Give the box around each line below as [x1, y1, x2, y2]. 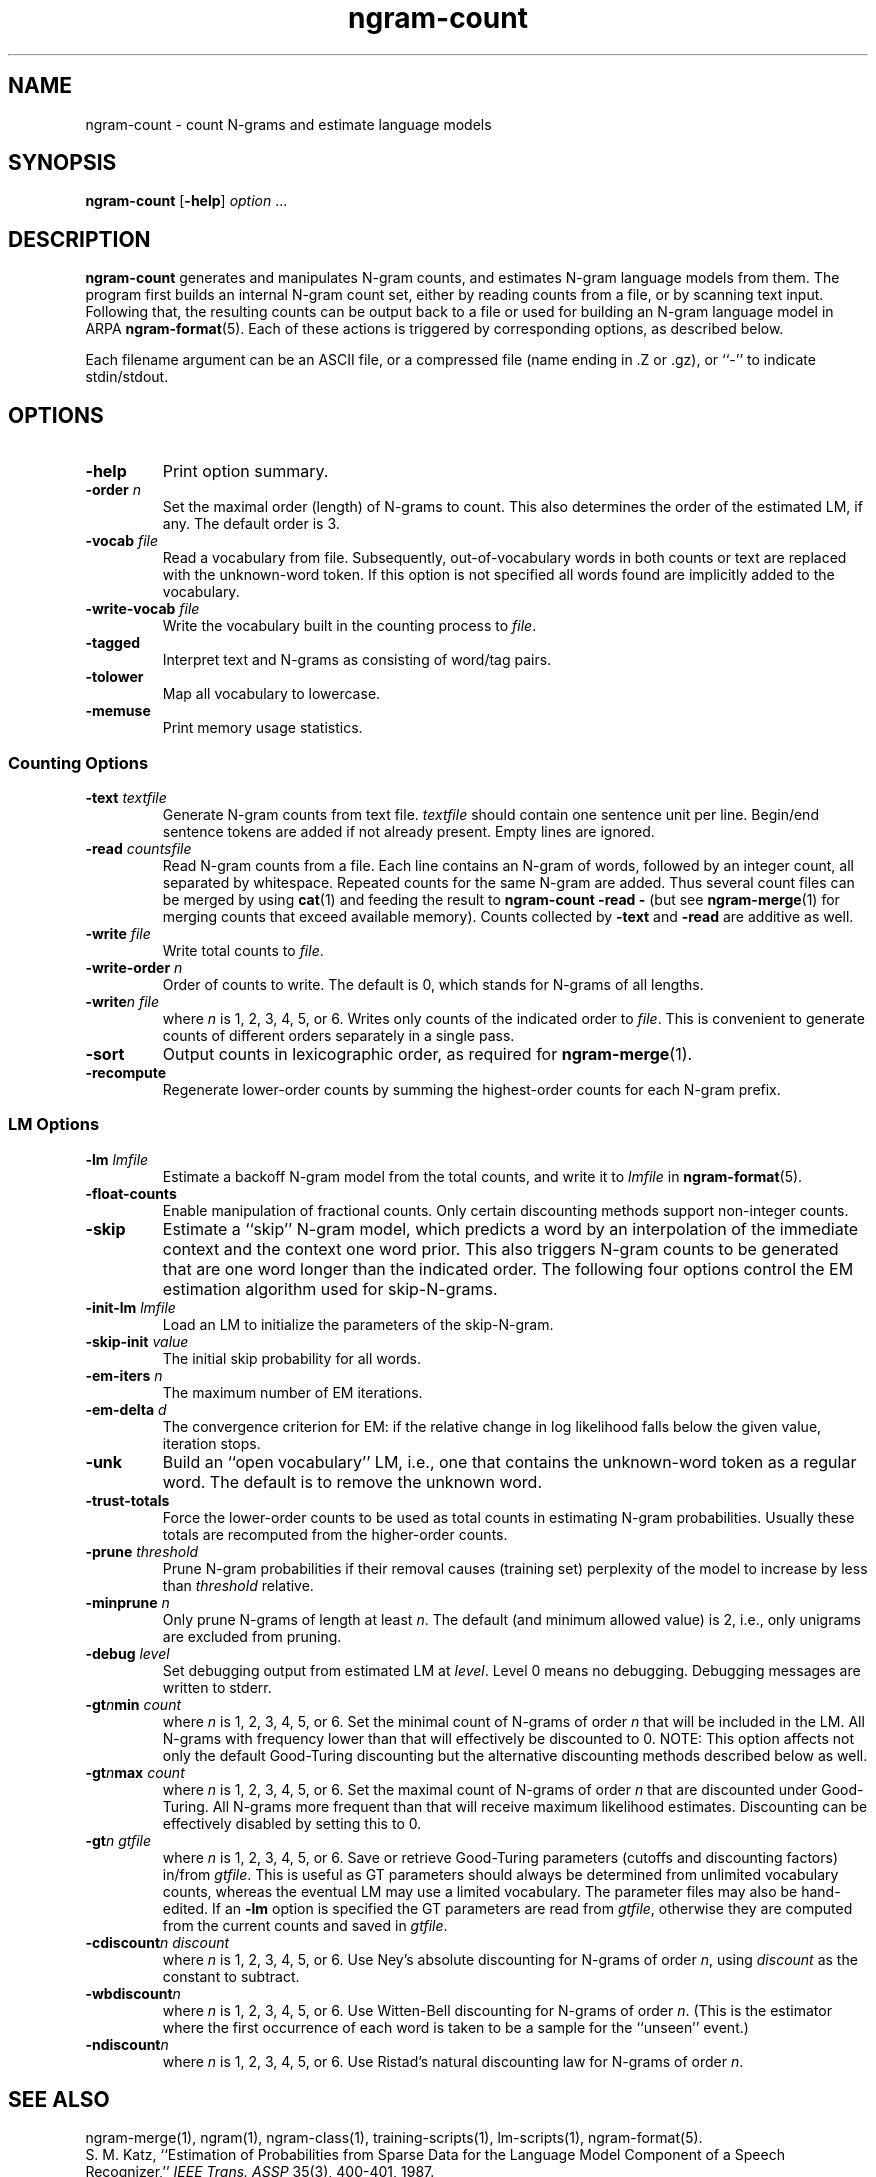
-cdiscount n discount [85, 1933, 230, 1951]
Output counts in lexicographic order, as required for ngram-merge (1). [162, 1043, 693, 1064]
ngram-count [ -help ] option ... [85, 192, 288, 210]
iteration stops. [162, 1434, 261, 1452]
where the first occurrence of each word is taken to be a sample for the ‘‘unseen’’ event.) [162, 2018, 749, 2036]
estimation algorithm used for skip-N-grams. [162, 1278, 498, 1299]
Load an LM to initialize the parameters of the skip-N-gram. [162, 1315, 554, 1333]
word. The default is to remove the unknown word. [162, 1471, 543, 1492]
